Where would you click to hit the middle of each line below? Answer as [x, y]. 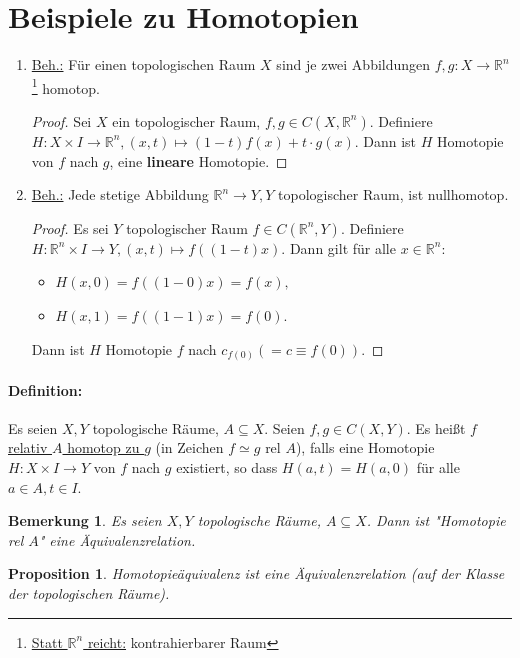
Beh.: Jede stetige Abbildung [120, 194]
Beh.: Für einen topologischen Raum [143, 64]
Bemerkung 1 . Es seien [85, 520]
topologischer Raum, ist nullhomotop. [393, 194]
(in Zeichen [189, 447]
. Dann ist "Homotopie [436, 520]
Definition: [45, 389]
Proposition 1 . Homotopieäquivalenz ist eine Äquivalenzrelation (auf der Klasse [256, 573]
